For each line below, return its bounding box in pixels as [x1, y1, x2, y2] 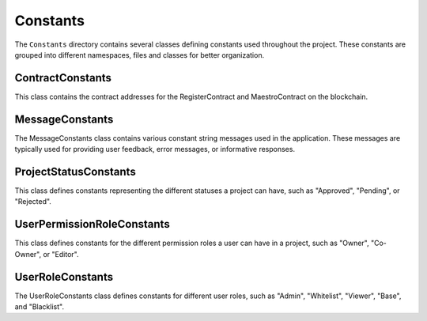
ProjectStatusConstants [14, 164, 136, 178]
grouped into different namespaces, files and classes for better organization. [14, 50, 265, 59]
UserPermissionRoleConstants [14, 217, 170, 231]
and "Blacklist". [14, 302, 65, 312]
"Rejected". [14, 197, 51, 206]
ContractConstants [14, 71, 112, 85]
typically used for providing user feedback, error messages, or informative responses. [14, 145, 296, 154]
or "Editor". [43, 249, 79, 259]
